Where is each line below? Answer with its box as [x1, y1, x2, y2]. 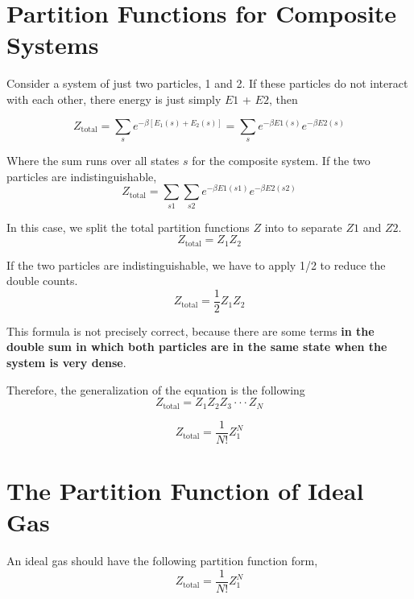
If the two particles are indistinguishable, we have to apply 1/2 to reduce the [6, 256, 386, 273]
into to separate [264, 218, 342, 235]
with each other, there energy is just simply [6, 90, 221, 107]
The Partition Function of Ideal [6, 473, 364, 506]
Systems [6, 28, 99, 61]
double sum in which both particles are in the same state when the [6, 338, 387, 355]
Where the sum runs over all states [6, 151, 180, 168]
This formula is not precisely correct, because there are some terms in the [6, 322, 375, 339]
